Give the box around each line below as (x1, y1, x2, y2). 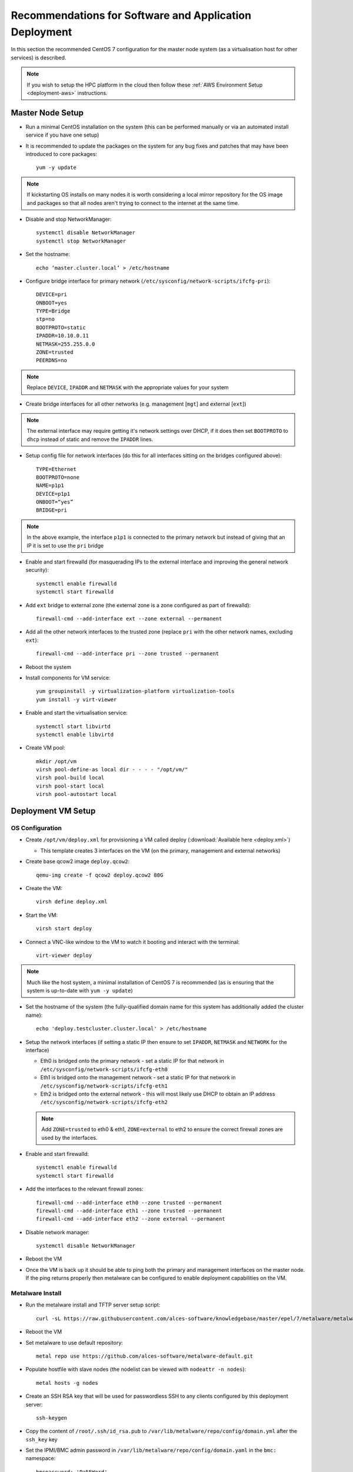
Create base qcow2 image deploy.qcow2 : (25, 858, 130, 865)
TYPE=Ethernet (36, 466, 76, 472)
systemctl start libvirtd (36, 723, 111, 730)
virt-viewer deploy (36, 952, 92, 959)
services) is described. (11, 54, 66, 61)
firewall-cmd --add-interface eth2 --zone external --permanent (36, 1216, 226, 1222)
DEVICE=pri (36, 291, 68, 298)
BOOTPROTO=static (36, 324, 86, 331)
